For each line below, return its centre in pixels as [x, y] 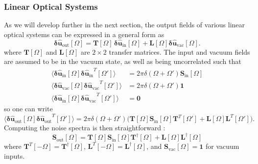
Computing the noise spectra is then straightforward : [85, 128]
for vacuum [223, 146]
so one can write [28, 109]
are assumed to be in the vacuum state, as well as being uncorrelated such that [123, 61]
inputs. [14, 156]
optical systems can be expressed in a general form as [84, 34]
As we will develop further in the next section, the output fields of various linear [125, 25]
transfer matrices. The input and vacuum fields [179, 51]
